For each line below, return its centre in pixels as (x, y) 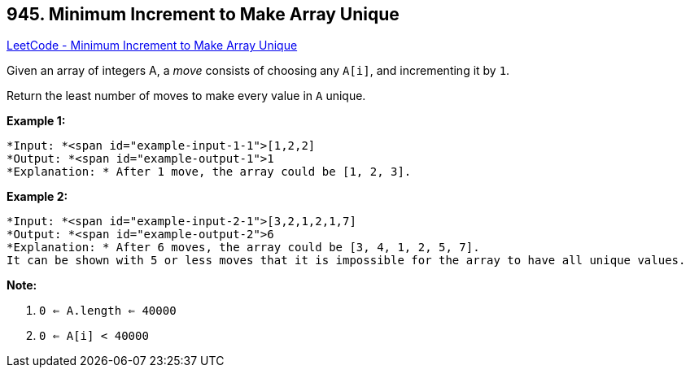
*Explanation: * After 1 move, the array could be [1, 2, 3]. (209, 172)
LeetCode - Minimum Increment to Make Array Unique (152, 46)
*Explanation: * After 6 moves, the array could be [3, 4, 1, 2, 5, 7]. (243, 248)
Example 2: (37, 197)
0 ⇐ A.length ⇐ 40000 (108, 311)
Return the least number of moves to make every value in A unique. (186, 96)
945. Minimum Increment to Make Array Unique (203, 14)
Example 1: (36, 121)
